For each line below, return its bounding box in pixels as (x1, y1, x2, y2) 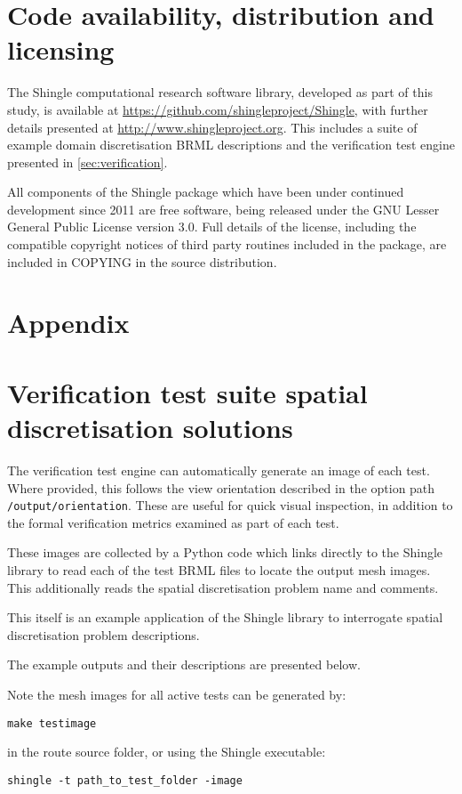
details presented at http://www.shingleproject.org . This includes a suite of (7, 117, 418, 136)
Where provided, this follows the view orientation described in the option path (7, 478, 435, 497)
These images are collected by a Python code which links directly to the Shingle (7, 543, 443, 562)
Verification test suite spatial (7, 374, 368, 410)
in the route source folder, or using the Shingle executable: (7, 742, 326, 761)
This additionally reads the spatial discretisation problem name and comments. (7, 578, 439, 596)
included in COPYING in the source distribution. (7, 252, 277, 271)
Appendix (7, 304, 130, 341)
